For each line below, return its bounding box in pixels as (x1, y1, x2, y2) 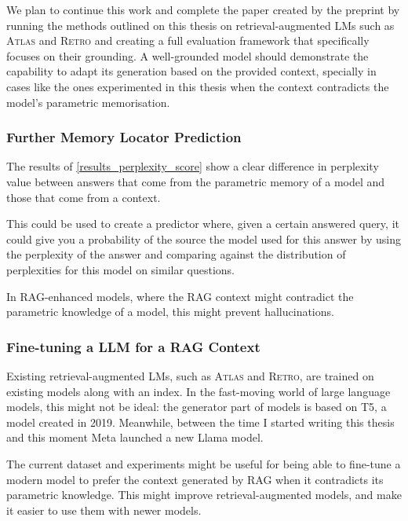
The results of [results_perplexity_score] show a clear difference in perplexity (6, 158, 379, 174)
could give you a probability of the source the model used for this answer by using (6, 230, 401, 247)
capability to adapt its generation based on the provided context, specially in (6, 63, 377, 79)
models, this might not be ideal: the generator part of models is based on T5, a (6, 398, 387, 415)
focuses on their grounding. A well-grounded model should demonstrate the (6, 47, 369, 64)
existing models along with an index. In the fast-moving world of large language (6, 383, 391, 399)
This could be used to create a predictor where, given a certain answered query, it (6, 215, 399, 232)
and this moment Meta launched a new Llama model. (6, 429, 264, 446)
